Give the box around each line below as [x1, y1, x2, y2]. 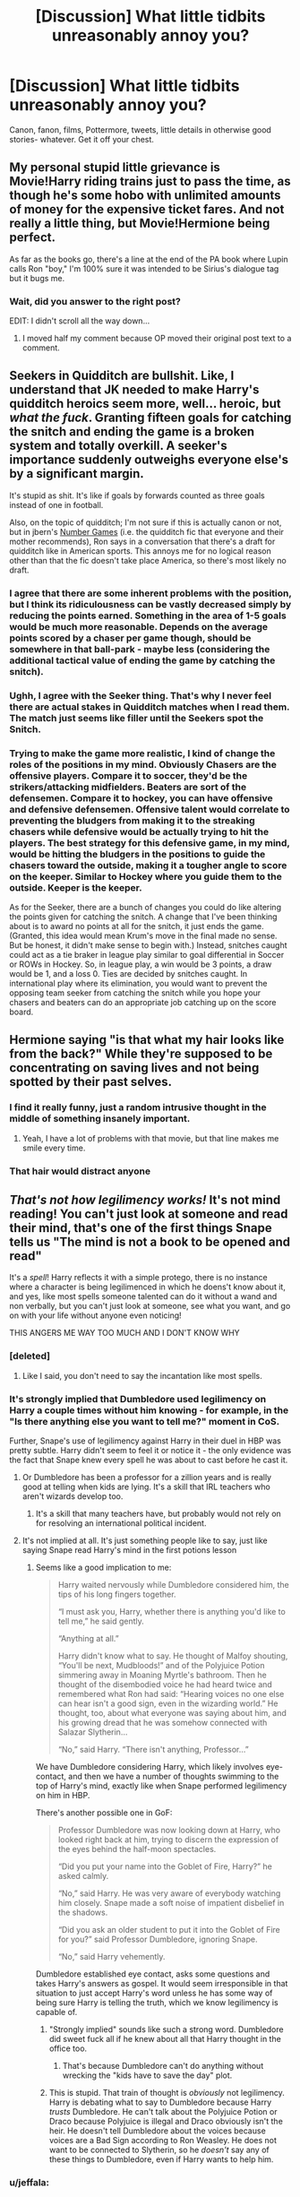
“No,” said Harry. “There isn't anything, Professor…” [57, 1745, 249, 1755]
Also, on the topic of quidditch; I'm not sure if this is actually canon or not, [9, 517, 282, 528]
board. [9, 1006, 34, 1017]
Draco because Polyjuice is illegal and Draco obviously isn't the [48, 2116, 284, 2127]
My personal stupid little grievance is [9, 159, 221, 176]
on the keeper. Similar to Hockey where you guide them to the [9, 870, 282, 883]
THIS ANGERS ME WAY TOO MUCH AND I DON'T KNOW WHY [9, 1328, 240, 1339]
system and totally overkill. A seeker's [9, 438, 227, 453]
